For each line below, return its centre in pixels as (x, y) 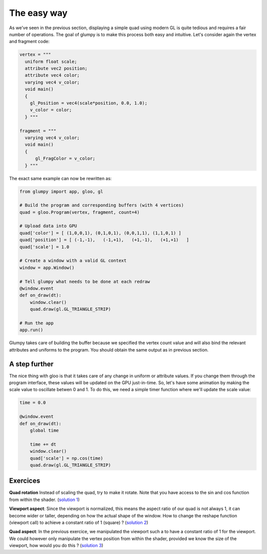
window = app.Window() (47, 268)
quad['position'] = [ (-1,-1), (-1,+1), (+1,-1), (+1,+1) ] (104, 240)
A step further (31, 364)
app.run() (31, 330)
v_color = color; (51, 110)
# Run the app (37, 323)
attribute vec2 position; (56, 69)
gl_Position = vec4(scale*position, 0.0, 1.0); (89, 103)
